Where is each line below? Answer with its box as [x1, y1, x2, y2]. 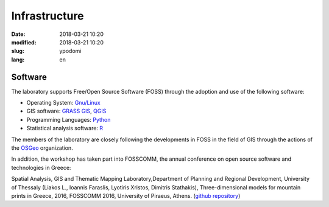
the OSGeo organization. [11, 144, 73, 152]
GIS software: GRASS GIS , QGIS [26, 107, 107, 115]
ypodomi [59, 47, 82, 55]
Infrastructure [11, 9, 85, 23]
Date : [11, 30, 26, 38]
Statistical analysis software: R [26, 125, 104, 132]
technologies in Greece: [11, 164, 71, 171]
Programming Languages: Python [26, 116, 111, 123]
